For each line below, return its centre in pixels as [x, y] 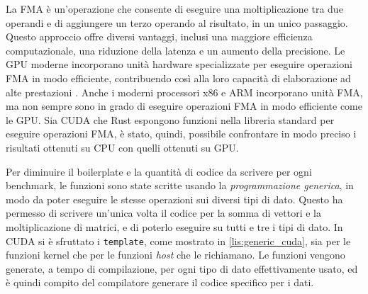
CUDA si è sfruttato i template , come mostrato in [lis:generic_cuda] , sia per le [178, 241]
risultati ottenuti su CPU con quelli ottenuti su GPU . [122, 147]
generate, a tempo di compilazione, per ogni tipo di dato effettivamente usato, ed [182, 268]
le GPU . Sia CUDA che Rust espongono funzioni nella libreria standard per [170, 119]
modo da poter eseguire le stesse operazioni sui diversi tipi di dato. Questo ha [174, 199]
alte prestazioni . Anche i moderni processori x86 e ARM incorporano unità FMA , [184, 92]
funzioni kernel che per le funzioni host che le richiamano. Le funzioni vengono [175, 255]
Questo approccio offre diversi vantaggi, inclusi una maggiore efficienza [159, 36]
